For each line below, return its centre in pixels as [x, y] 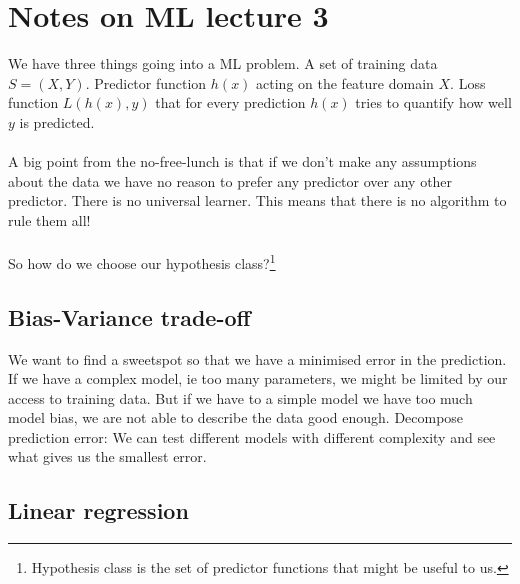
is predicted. [57, 121]
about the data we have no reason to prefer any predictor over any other [230, 180]
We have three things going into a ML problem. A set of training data [223, 63]
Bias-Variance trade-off [129, 316]
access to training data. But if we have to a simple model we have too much [240, 397]
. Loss [468, 82]
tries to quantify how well [433, 102]
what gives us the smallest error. [107, 456]
